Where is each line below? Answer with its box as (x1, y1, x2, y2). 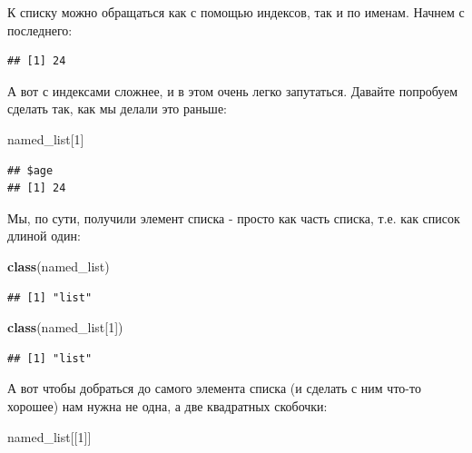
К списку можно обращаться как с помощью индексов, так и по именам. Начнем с (7, 3, 465, 21)
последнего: (7, 20, 73, 39)
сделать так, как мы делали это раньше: (7, 99, 227, 118)
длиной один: (7, 226, 81, 245)
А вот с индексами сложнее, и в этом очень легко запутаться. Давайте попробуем (7, 81, 458, 100)
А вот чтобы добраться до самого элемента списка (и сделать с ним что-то (7, 379, 421, 398)
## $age (7, 163, 54, 177)
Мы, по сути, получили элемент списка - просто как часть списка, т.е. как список (7, 208, 460, 227)
